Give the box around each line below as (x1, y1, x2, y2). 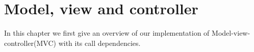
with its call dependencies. (58, 37, 141, 48)
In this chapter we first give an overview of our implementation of (4, 28, 210, 38)
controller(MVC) (4, 37, 56, 48)
